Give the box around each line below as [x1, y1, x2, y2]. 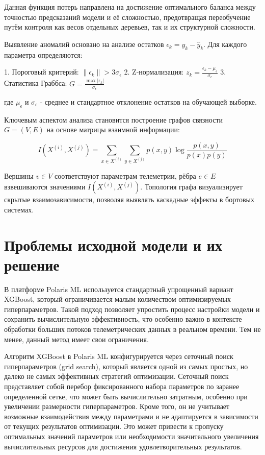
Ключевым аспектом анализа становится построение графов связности [4, 114, 223, 125]
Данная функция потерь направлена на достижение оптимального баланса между [4, 2, 256, 12]
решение [4, 254, 60, 275]
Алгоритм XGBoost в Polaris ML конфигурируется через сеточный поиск [4, 351, 233, 362]
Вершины [4, 170, 34, 181]
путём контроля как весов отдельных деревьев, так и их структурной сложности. [4, 21, 255, 32]
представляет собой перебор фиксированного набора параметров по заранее [4, 380, 240, 391]
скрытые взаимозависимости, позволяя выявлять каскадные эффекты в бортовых [4, 194, 254, 205]
